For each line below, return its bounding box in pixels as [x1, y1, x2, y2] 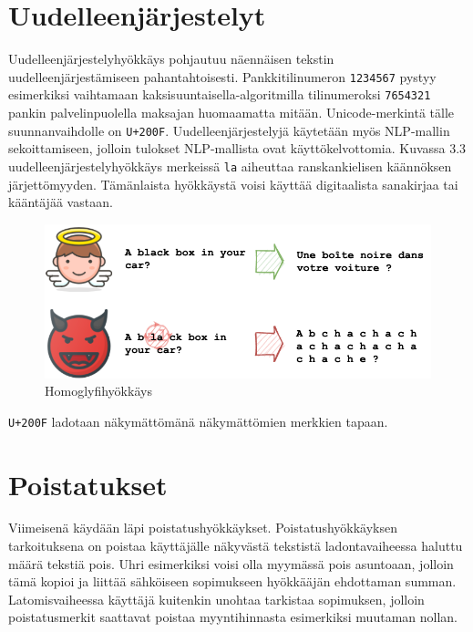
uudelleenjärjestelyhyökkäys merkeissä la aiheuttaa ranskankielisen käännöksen [8, 156, 452, 175]
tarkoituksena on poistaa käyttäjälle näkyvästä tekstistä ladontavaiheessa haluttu [8, 536, 463, 555]
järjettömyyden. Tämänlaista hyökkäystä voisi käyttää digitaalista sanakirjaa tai [8, 174, 458, 193]
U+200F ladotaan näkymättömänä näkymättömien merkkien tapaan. [8, 411, 388, 430]
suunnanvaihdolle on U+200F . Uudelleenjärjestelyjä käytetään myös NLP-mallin [8, 120, 450, 140]
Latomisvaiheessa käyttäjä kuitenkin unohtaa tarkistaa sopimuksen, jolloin [8, 589, 425, 608]
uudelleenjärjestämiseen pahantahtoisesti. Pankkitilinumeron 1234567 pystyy [8, 67, 437, 86]
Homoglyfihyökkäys [45, 381, 152, 400]
